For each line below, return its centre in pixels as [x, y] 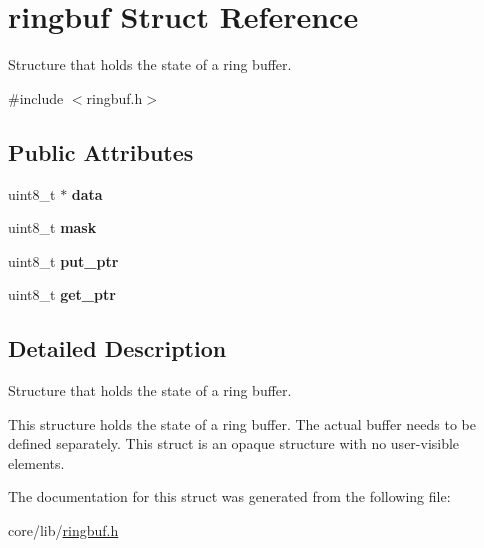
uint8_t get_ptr [62, 294]
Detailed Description [117, 348]
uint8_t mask [52, 227]
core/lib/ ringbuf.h [63, 530]
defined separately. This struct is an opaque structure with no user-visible [234, 443]
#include [36, 97]
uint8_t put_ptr [63, 260]
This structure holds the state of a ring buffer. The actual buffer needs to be [242, 423]
